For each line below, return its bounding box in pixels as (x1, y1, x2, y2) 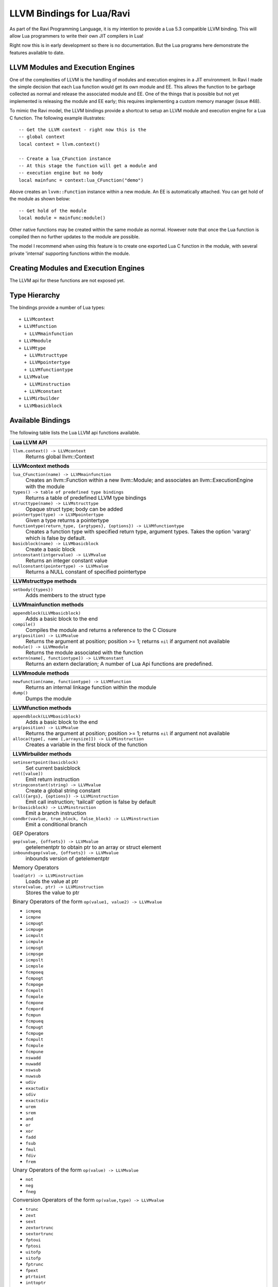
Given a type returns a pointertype (25, 517, 109, 524)
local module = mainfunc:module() (19, 215, 106, 221)
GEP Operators (12, 830, 49, 837)
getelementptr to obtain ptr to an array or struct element (25, 844, 162, 851)
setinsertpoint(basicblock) (12, 760, 79, 766)
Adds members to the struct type (25, 592, 106, 599)
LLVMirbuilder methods (12, 751, 72, 758)
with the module (25, 483, 65, 490)
